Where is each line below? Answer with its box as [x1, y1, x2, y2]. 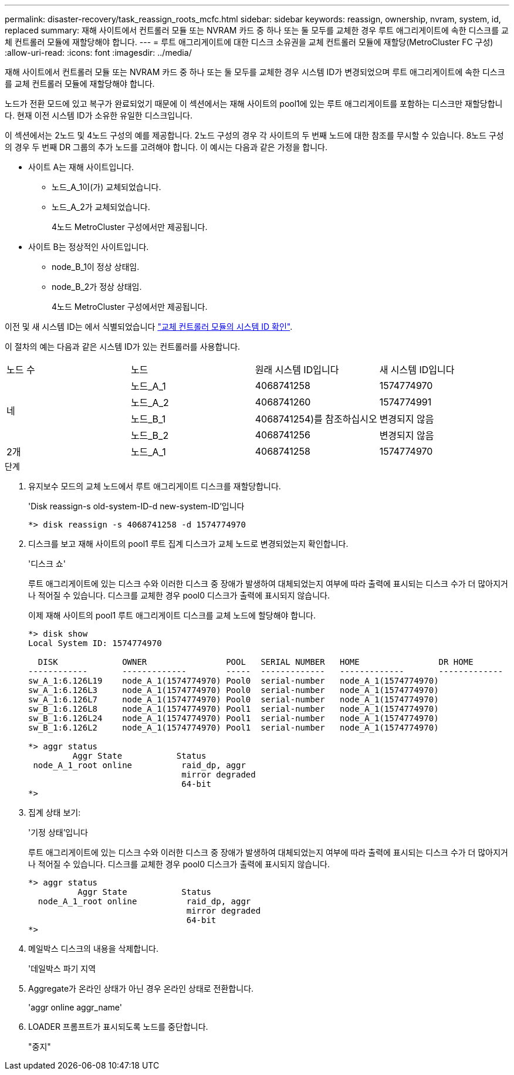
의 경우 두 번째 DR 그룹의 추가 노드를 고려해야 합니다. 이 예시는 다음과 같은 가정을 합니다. [5, 142, 327, 152]
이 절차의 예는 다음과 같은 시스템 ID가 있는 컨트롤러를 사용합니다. [5, 342, 241, 351]
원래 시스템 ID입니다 [255, 364, 339, 376]
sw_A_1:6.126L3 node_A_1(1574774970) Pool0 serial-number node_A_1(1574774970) [28, 685, 439, 695]
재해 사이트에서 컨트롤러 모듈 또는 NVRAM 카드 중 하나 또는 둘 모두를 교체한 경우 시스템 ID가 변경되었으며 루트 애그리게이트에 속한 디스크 [5, 67, 505, 77]
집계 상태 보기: [28, 807, 81, 817]
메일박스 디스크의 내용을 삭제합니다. [28, 944, 158, 954]
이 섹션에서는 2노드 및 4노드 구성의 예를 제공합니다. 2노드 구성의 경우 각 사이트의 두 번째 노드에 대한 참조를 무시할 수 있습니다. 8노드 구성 [5, 130, 504, 140]
